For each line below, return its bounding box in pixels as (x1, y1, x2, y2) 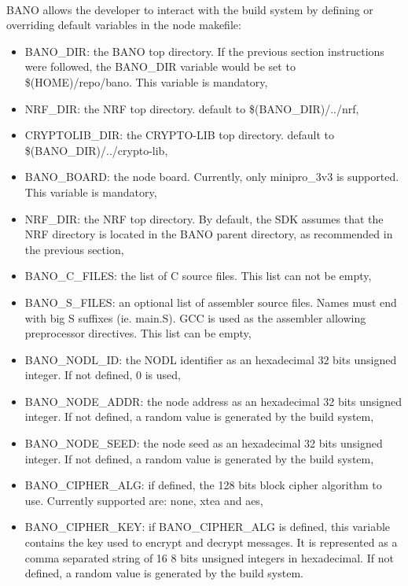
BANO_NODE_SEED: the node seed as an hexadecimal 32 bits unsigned (24, 435, 383, 451)
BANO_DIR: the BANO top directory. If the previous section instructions (24, 42, 384, 59)
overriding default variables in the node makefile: (6, 17, 241, 33)
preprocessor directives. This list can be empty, (24, 325, 252, 341)
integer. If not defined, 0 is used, (24, 367, 181, 383)
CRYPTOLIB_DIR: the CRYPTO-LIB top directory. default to (24, 127, 335, 143)
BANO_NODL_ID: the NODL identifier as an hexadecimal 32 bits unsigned (24, 351, 397, 367)
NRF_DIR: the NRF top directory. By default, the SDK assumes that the (24, 210, 384, 227)
